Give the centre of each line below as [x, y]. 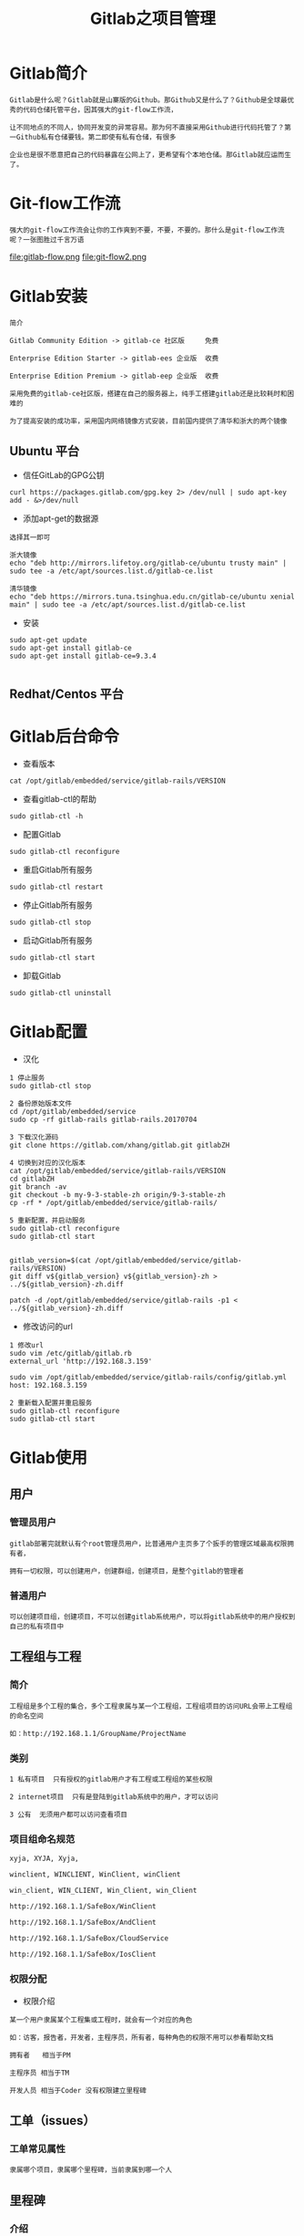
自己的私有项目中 [37, 1627]
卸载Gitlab [42, 975]
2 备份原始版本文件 [41, 1103]
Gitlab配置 [49, 1032]
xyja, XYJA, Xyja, [44, 1859]
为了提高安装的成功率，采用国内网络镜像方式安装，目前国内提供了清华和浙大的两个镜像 [148, 421]
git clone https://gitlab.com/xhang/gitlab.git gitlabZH [120, 1145]
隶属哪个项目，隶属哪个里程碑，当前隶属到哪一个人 [91, 2170]
